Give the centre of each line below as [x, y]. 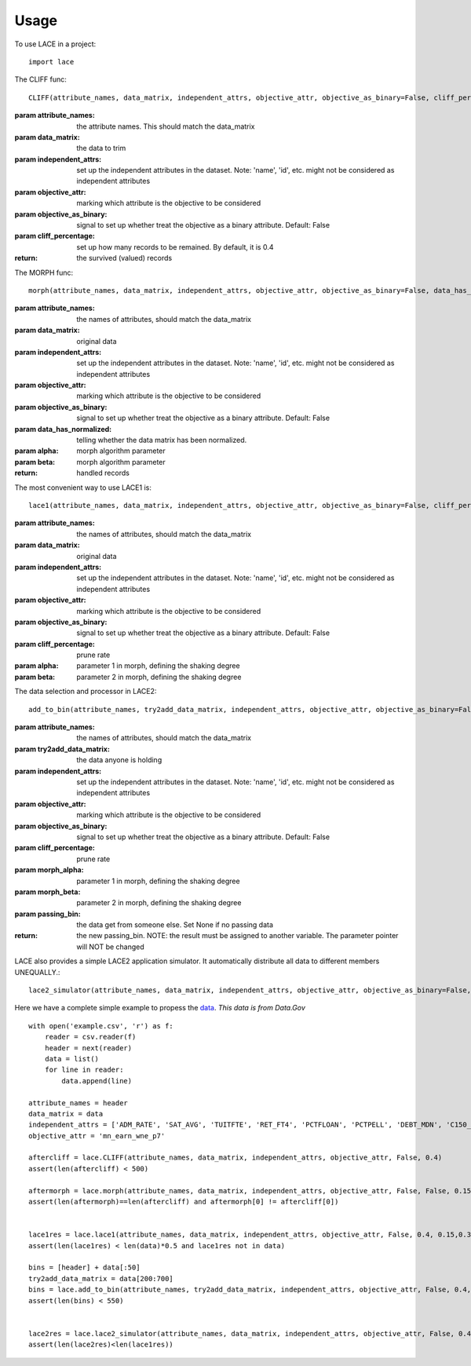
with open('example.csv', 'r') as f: [101, 1026]
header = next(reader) [88, 1048]
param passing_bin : [48, 914]
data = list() [72, 1059]
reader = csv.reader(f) [90, 1037]
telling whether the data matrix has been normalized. [162, 440]
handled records [103, 473]
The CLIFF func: [40, 79]
